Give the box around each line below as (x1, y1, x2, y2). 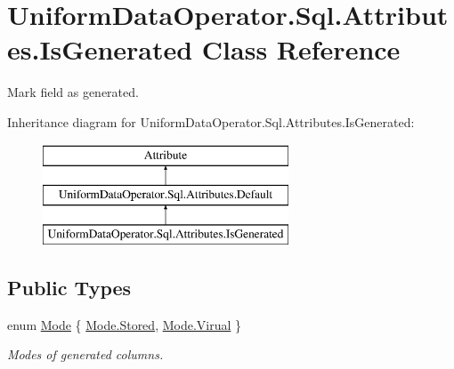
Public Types (7, 273, 132, 301)
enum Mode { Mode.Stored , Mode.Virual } (7, 315, 242, 333)
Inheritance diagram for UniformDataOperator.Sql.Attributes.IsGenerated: (7, 112, 415, 131)
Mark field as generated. (7, 83, 139, 101)
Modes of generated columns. (7, 345, 164, 364)
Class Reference (201, 31, 401, 68)
